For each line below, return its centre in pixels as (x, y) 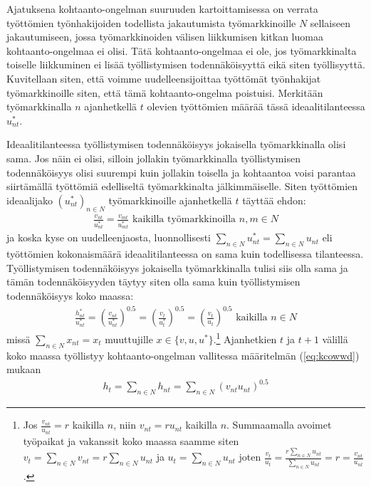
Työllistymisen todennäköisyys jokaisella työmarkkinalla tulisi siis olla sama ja (177, 267)
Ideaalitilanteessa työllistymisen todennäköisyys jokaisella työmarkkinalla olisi (176, 144)
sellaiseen (330, 22)
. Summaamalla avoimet (279, 425)
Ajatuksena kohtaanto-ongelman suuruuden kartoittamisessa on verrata (162, 9)
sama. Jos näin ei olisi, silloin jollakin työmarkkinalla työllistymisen (153, 158)
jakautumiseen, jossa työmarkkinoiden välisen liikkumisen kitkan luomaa (165, 37)
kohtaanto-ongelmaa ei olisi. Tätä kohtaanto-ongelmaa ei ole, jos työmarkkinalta (182, 50)
